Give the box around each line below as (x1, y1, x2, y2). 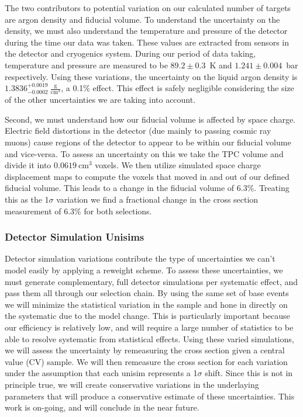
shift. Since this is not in (205, 367, 293, 379)
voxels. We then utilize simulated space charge (95, 159, 261, 171)
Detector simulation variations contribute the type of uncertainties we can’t (5, 252, 276, 265)
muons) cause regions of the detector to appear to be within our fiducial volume (5, 136, 291, 148)
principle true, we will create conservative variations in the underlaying (5, 378, 259, 390)
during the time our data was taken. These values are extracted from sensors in (5, 36, 289, 48)
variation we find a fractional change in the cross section (56, 193, 259, 206)
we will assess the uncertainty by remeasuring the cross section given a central (5, 344, 285, 356)
